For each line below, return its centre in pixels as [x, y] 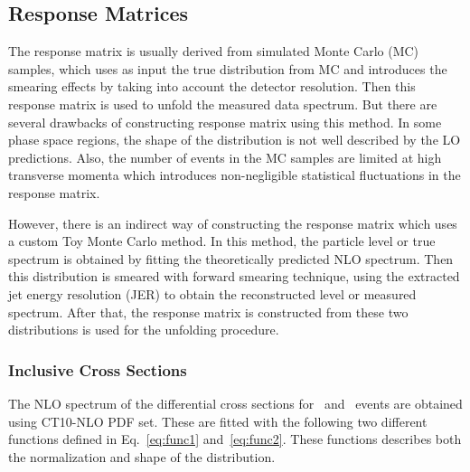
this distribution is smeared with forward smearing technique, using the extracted [234, 276]
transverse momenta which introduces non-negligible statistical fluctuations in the [235, 175]
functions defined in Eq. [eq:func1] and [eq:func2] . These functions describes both [235, 439]
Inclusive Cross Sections [98, 369]
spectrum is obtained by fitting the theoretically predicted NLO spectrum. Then [231, 258]
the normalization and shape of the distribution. [142, 456]
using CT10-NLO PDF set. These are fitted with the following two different [218, 421]
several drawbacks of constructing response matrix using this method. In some [225, 122]
